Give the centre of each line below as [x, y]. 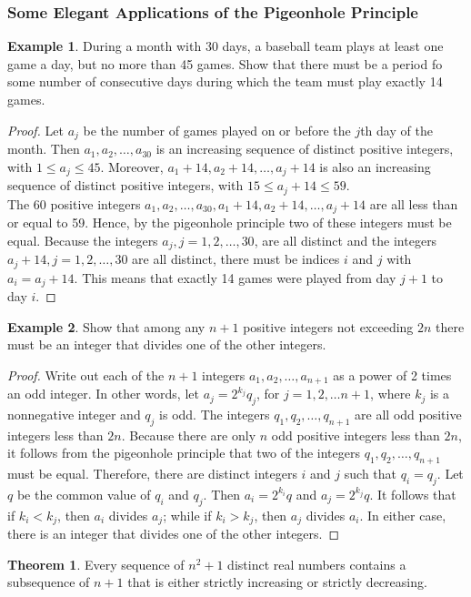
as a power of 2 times [392, 374]
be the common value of [84, 494]
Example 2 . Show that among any [106, 326]
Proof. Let [35, 130]
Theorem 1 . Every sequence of [96, 564]
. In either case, [403, 515]
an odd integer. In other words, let [103, 394]
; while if [187, 515]
